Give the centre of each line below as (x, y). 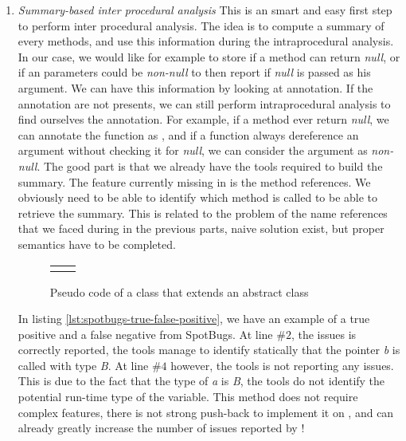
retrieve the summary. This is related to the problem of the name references (203, 213)
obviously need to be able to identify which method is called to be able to (198, 197)
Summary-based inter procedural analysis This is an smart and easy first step (205, 10)
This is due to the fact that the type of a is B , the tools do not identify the (201, 381)
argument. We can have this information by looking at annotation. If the (195, 87)
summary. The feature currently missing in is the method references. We (194, 181)
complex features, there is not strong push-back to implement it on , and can (206, 412)
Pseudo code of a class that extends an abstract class (179, 291)
